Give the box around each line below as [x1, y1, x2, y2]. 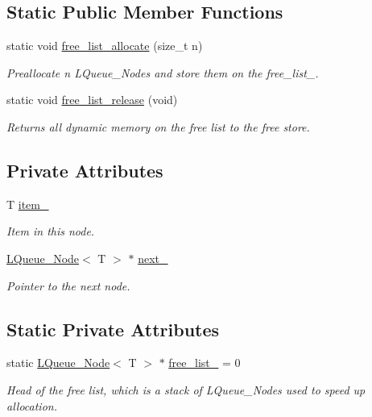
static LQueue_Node [6, 354, 110, 371]
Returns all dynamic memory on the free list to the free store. [6, 118, 310, 135]
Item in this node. [6, 223, 95, 240]
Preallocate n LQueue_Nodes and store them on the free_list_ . [6, 64, 319, 81]
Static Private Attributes [6, 316, 220, 341]
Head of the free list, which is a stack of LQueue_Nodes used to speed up [6, 381, 366, 398]
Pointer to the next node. [6, 277, 130, 294]
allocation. [6, 397, 57, 414]
